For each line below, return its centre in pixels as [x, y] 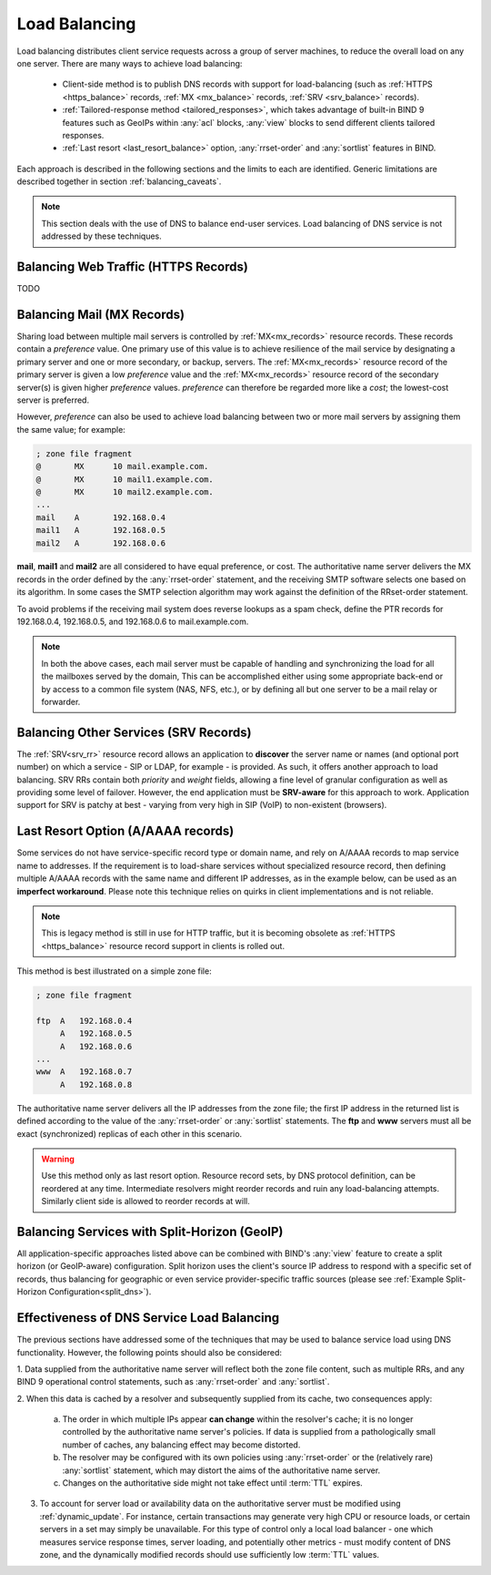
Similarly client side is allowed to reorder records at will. [145, 1202]
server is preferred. [53, 400]
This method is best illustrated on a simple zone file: [115, 971]
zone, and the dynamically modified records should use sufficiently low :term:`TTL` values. [210, 1555]
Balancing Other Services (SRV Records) [134, 732]
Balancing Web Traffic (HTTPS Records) [133, 267]
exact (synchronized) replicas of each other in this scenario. [130, 1133]
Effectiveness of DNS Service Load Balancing [148, 1318]
